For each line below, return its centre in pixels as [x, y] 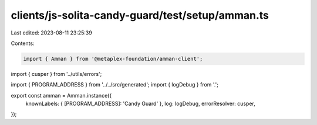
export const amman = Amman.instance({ [61, 95]
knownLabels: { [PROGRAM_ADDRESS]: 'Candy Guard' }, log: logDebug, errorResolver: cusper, [140, 104]
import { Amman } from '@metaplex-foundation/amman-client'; [113, 59]
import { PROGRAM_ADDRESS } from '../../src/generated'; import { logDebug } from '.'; [114, 85]
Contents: [23, 43]
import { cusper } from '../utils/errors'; [56, 74]
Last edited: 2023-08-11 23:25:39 [51, 33]
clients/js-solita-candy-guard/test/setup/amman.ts [140, 15]
